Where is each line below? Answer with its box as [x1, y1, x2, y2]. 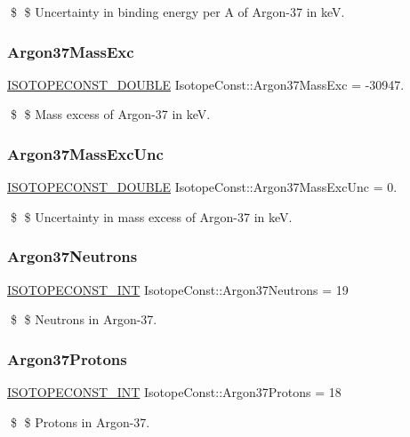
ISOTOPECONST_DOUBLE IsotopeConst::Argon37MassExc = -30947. [7, 75, 405, 93]
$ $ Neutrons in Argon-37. [10, 310, 157, 329]
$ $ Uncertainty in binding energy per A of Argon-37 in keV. [10, 3, 345, 20]
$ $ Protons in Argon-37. [10, 412, 150, 431]
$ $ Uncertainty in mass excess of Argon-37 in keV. [10, 207, 293, 226]
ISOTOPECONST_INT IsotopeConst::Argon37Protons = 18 [7, 383, 342, 401]
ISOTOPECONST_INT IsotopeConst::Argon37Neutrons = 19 [7, 280, 349, 298]
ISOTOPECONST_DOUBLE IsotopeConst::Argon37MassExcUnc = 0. [7, 178, 398, 196]
